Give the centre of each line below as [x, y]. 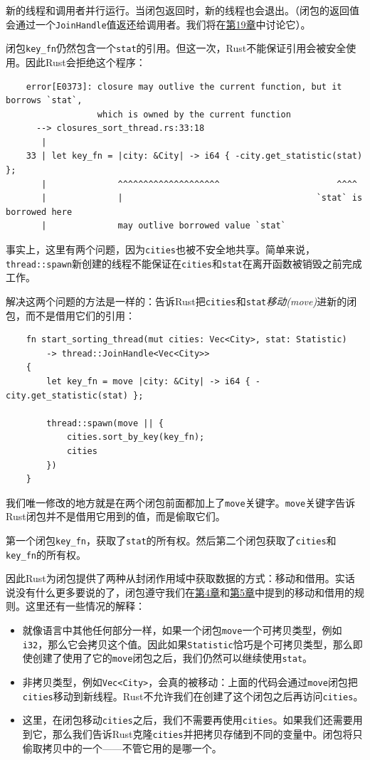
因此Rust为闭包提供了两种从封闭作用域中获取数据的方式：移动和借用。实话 [180, 578]
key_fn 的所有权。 [46, 554]
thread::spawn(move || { [105, 423]
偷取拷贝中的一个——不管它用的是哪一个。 [122, 748]
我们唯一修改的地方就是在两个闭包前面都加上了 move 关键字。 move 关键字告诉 [181, 502]
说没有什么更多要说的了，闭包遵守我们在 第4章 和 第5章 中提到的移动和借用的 [180, 592]
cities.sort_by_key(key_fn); [136, 437]
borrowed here [39, 212]
